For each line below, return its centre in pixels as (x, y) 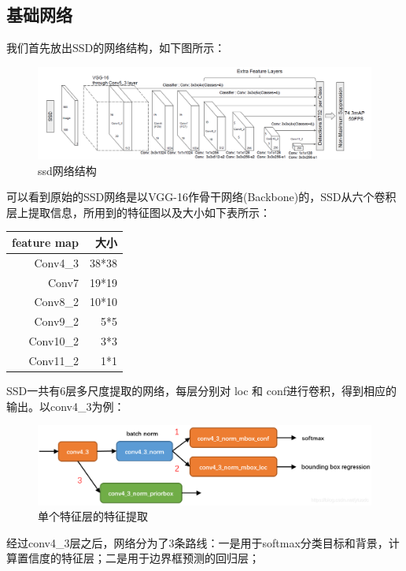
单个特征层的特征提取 (93, 516)
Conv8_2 (56, 302)
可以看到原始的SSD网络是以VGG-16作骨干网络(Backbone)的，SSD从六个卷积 (201, 197)
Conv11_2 (54, 360)
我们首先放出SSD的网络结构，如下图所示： (116, 48)
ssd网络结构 (67, 170)
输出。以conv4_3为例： (66, 406)
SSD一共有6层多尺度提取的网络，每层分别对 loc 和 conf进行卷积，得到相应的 (202, 390)
